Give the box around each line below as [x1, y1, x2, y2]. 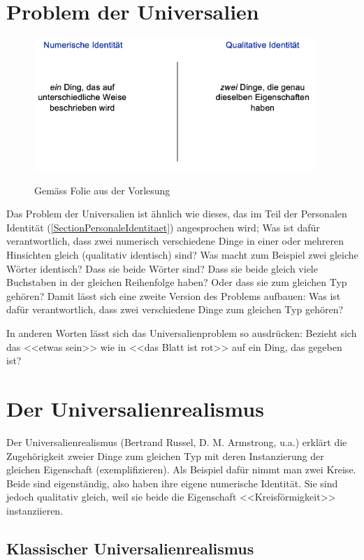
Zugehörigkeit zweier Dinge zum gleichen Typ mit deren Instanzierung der [6, 448, 324, 463]
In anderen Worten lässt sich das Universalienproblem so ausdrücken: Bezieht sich [6, 326, 357, 340]
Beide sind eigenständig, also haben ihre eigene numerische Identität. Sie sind [6, 475, 338, 490]
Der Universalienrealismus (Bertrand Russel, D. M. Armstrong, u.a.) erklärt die [6, 434, 347, 449]
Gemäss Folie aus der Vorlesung [34, 182, 170, 197]
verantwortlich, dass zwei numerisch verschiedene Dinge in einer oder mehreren [6, 234, 344, 248]
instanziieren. [6, 503, 64, 517]
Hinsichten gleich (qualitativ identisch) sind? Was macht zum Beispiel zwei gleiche [6, 247, 358, 262]
